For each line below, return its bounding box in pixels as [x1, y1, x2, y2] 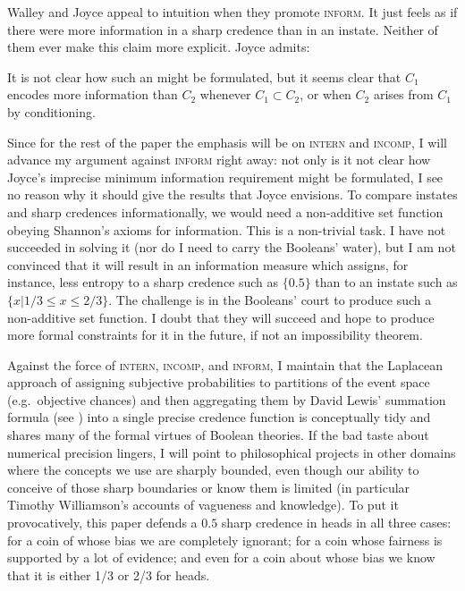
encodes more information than [7, 85, 178, 104]
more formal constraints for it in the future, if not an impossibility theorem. [7, 325, 423, 344]
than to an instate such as [315, 273, 458, 291]
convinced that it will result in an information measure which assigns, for [7, 255, 409, 274]
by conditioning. [7, 102, 96, 121]
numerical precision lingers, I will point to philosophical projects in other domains [7, 443, 456, 461]
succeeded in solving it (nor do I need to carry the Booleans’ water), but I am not [7, 238, 456, 257]
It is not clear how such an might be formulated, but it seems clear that [7, 67, 402, 86]
